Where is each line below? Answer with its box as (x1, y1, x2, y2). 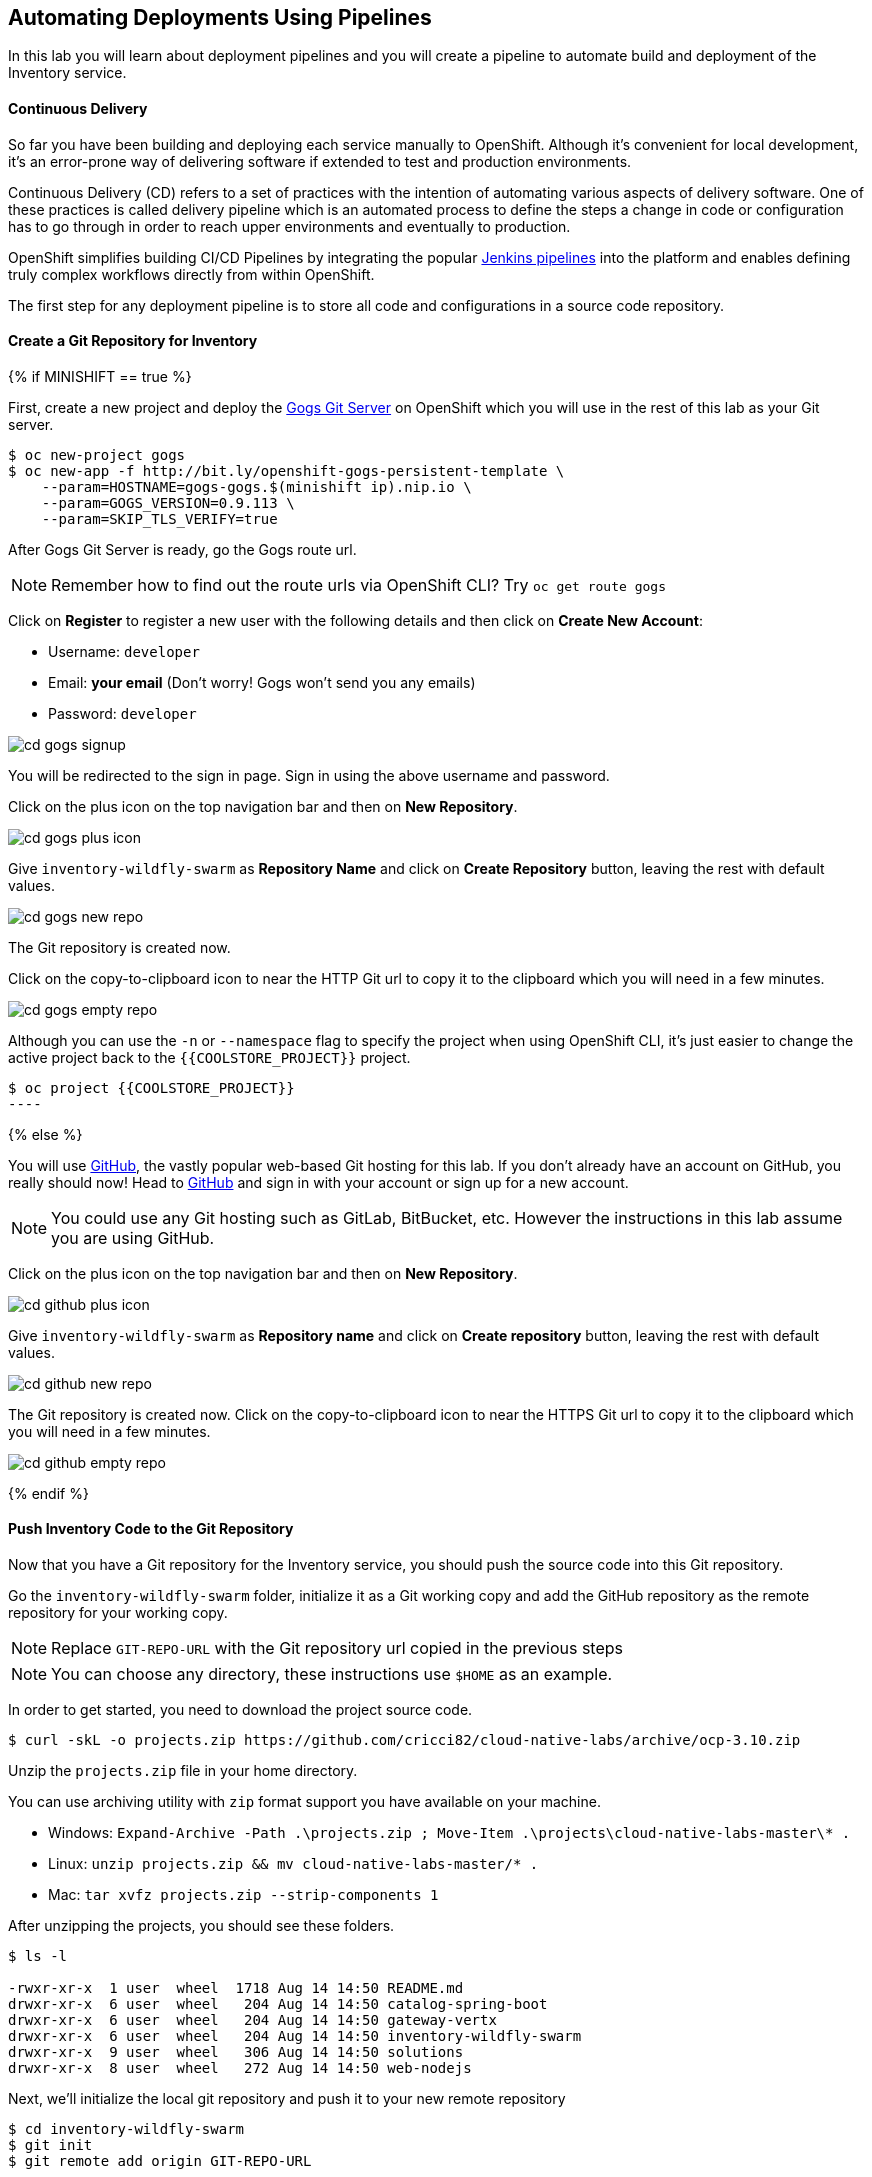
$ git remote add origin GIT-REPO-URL (8, 2153, 312, 2170)
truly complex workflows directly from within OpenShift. (8, 265, 375, 283)
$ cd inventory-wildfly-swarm (8, 2121, 245, 2138)
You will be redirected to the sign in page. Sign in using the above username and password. (8, 766, 610, 784)
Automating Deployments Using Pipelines (8, 5, 432, 30)
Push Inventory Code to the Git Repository (8, 1520, 294, 1538)
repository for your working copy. (8, 1604, 228, 1622)
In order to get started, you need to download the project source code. (8, 1701, 473, 1719)
